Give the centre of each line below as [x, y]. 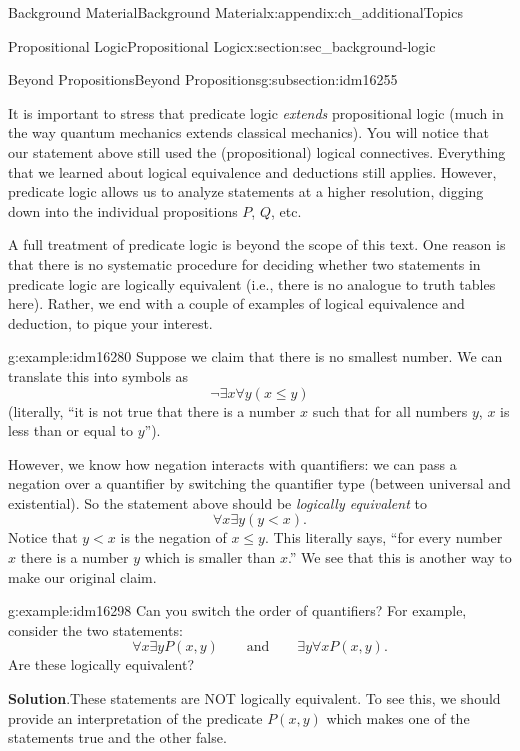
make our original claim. [82, 576]
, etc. [286, 210]
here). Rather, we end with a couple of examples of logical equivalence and [236, 303]
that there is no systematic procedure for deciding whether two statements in [244, 263]
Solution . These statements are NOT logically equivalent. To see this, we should [254, 698]
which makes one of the [398, 717]
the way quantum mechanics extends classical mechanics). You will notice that [248, 132]
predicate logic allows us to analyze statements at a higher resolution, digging [246, 191]
